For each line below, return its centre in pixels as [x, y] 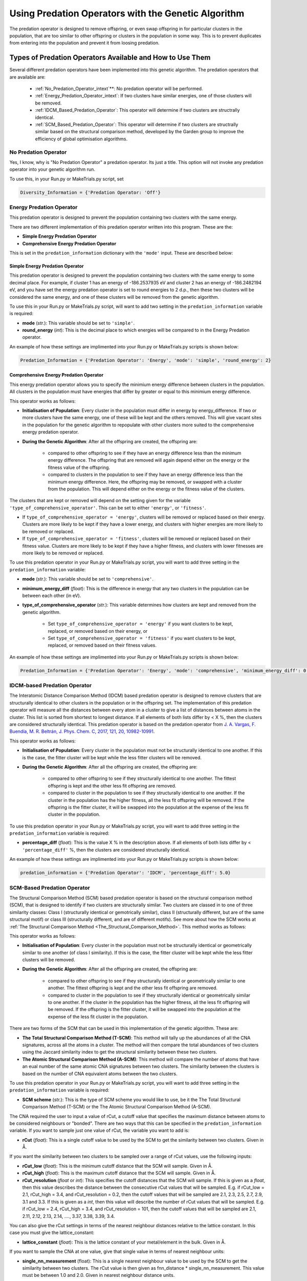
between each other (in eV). [52, 595]
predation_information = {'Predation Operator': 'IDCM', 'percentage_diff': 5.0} [126, 873]
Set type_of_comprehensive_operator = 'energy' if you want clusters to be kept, [140, 624]
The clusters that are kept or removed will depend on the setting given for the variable [100, 501]
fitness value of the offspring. [79, 467]
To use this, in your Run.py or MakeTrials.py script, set [67, 179]
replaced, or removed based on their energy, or [98, 631]
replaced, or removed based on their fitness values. [102, 645]
